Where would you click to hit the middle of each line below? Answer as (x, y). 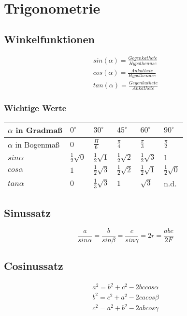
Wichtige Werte (35, 108)
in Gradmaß (39, 130)
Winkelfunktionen (49, 39)
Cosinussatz (34, 265)
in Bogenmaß (37, 144)
